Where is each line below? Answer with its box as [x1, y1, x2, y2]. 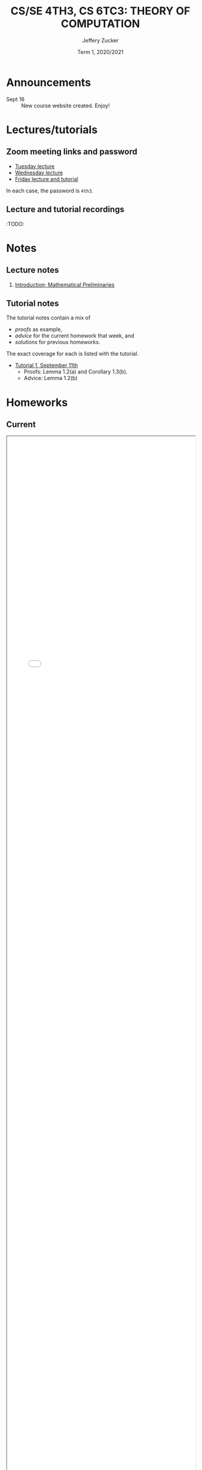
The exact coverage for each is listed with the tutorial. [6, 350, 139, 357]
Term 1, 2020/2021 [77, 48, 124, 55]
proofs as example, [14, 326, 63, 333]
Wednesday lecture [14, 169, 63, 176]
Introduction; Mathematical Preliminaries [14, 281, 115, 288]
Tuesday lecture [14, 162, 55, 170]
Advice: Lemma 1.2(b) [23, 375, 78, 382]
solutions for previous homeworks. [14, 339, 100, 346]
